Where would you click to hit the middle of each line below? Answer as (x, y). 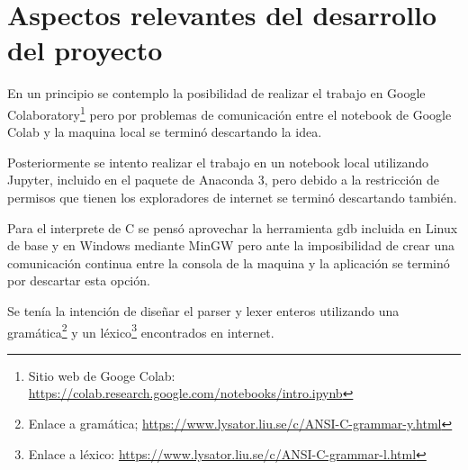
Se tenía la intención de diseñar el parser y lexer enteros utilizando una (203, 310)
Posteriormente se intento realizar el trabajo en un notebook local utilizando (218, 162)
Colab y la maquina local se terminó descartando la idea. (165, 132)
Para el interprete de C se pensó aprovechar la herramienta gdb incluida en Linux (233, 227)
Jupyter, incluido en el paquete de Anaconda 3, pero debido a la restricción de (223, 180)
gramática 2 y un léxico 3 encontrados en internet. (141, 330)
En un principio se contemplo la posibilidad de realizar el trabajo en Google (216, 93)
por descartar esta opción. (79, 280)
